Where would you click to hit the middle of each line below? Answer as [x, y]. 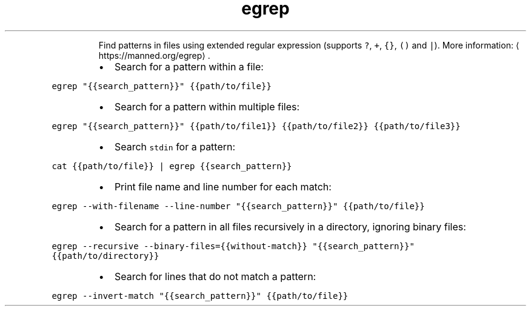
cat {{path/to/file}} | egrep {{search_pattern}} [172, 166]
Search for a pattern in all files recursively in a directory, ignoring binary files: [290, 226]
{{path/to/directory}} [105, 256]
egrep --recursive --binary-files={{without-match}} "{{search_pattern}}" [233, 246]
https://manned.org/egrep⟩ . [154, 55]
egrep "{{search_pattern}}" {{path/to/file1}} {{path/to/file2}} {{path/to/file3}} [256, 126]
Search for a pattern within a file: [189, 66]
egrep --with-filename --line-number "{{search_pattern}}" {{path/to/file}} [238, 206]
